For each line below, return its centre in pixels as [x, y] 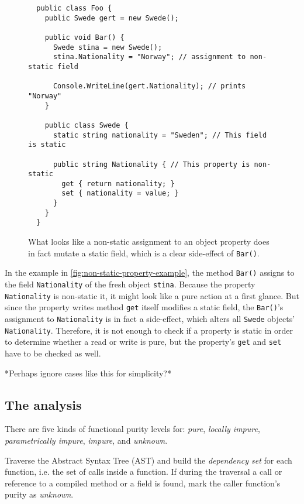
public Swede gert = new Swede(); [112, 18]
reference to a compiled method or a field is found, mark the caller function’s [143, 483]
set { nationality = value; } [120, 193]
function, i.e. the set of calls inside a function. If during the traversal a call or [144, 472]
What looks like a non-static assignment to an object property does [149, 241]
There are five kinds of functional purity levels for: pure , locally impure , [132, 429]
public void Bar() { [84, 37]
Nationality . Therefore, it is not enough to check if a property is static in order [149, 330]
